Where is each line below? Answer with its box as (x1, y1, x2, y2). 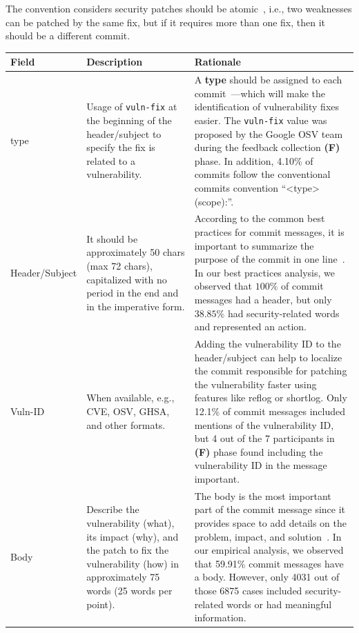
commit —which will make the (194, 86, 326, 100)
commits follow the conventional (194, 167, 331, 181)
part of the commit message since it (194, 502, 346, 516)
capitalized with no (86, 272, 167, 286)
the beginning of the (86, 112, 172, 127)
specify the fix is (86, 140, 155, 154)
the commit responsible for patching (194, 363, 347, 378)
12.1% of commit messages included (194, 403, 345, 418)
